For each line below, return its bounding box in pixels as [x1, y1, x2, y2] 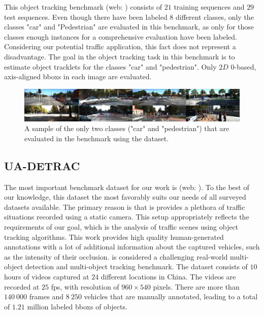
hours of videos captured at [4, 271, 89, 282]
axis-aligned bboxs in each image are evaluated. [4, 71, 152, 82]
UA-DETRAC [4, 157, 80, 173]
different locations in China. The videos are [101, 271, 236, 282]
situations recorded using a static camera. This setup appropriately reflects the [4, 211, 249, 222]
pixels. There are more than [153, 281, 240, 292]
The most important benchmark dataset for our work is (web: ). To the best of [4, 181, 249, 192]
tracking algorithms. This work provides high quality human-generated [4, 231, 224, 242]
